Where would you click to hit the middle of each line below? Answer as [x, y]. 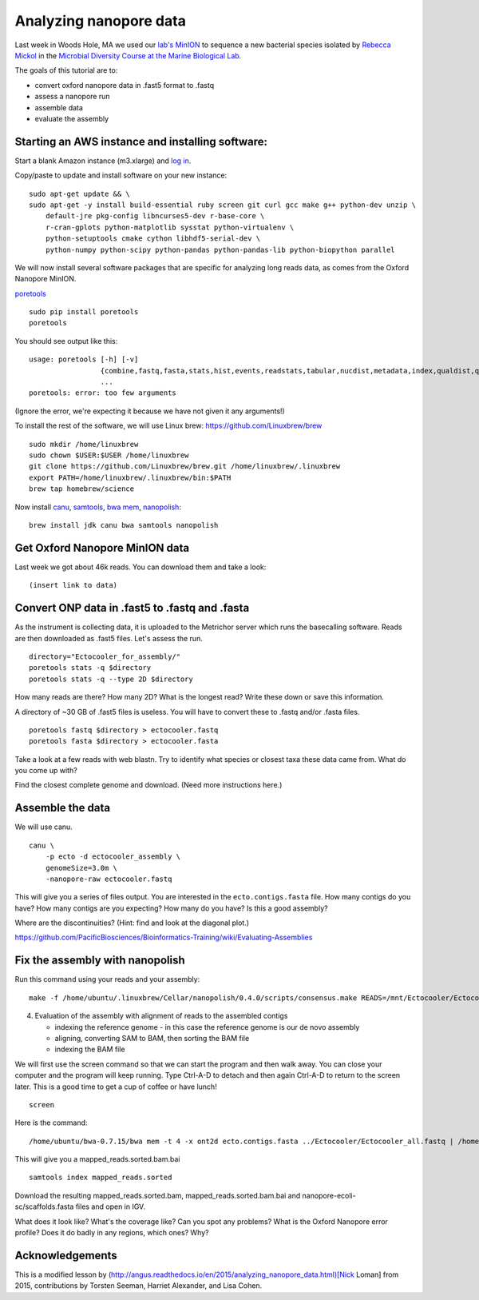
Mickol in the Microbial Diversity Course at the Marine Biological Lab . [128, 55]
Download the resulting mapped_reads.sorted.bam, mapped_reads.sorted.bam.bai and [158, 1195]
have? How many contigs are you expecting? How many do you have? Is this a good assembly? [171, 908]
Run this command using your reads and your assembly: [107, 979]
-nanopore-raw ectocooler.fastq [109, 879]
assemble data [59, 107]
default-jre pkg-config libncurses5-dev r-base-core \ [155, 216]
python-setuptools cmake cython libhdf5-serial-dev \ [153, 239]
